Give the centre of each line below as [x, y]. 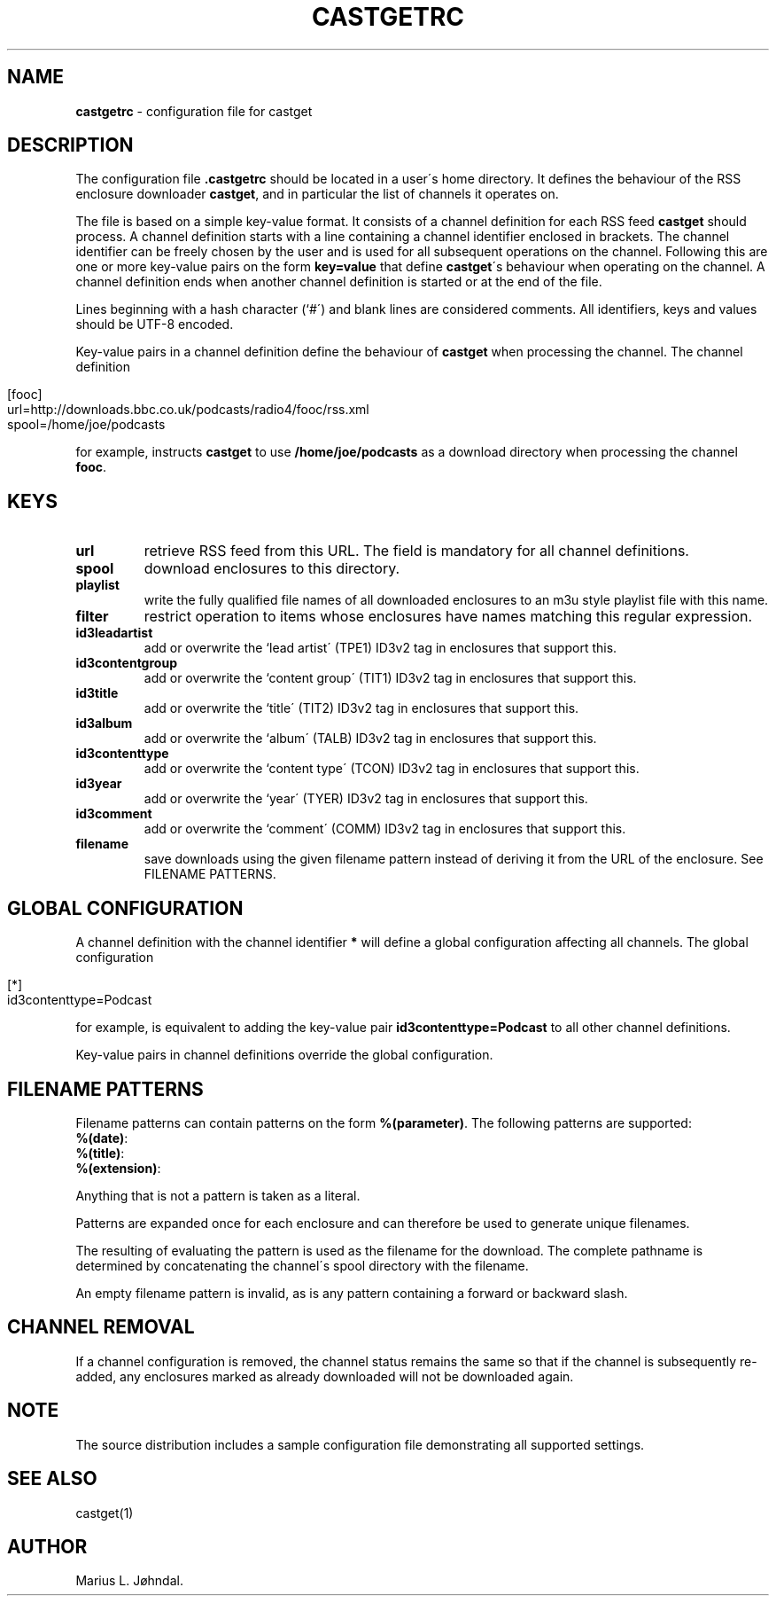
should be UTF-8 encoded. [155, 325]
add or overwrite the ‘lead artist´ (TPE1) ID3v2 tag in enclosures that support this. [380, 648]
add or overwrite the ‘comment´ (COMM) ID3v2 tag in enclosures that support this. [385, 829]
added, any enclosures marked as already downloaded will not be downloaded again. [325, 1376]
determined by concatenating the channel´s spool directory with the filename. [302, 1265]
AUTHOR [47, 1546]
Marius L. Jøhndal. [129, 1581]
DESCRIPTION [70, 145]
